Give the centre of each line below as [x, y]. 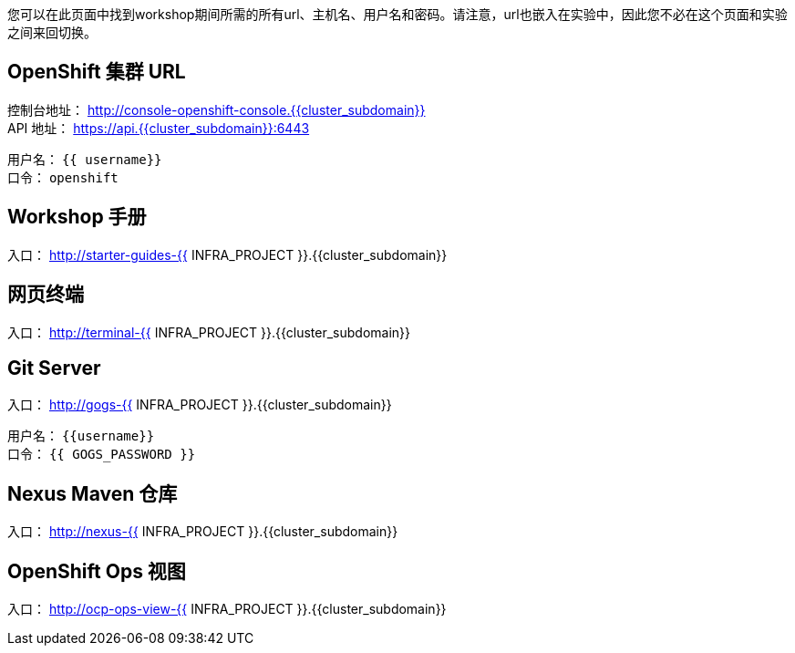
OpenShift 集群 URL [97, 72]
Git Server [54, 368]
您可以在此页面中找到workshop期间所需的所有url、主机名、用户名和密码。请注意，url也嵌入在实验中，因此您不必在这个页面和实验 [397, 14]
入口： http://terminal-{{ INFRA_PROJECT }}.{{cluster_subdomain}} [209, 332]
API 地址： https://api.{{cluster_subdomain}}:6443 [159, 128]
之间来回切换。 [52, 32]
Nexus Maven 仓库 [93, 493]
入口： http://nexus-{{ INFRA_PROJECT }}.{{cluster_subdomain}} [203, 532]
